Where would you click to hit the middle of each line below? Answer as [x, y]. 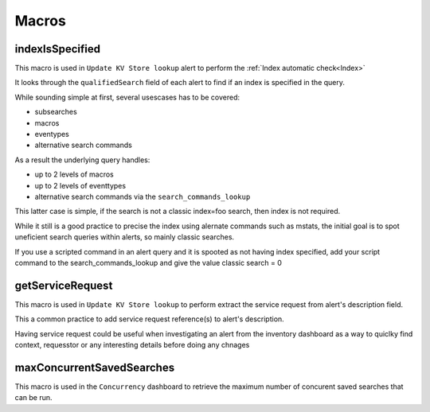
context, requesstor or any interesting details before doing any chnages [132, 345]
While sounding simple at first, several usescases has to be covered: [127, 97]
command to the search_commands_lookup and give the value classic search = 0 [148, 262]
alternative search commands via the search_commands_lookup [143, 196]
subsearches [56, 112]
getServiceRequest [64, 285]
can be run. [33, 398]
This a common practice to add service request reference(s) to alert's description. [149, 319]
